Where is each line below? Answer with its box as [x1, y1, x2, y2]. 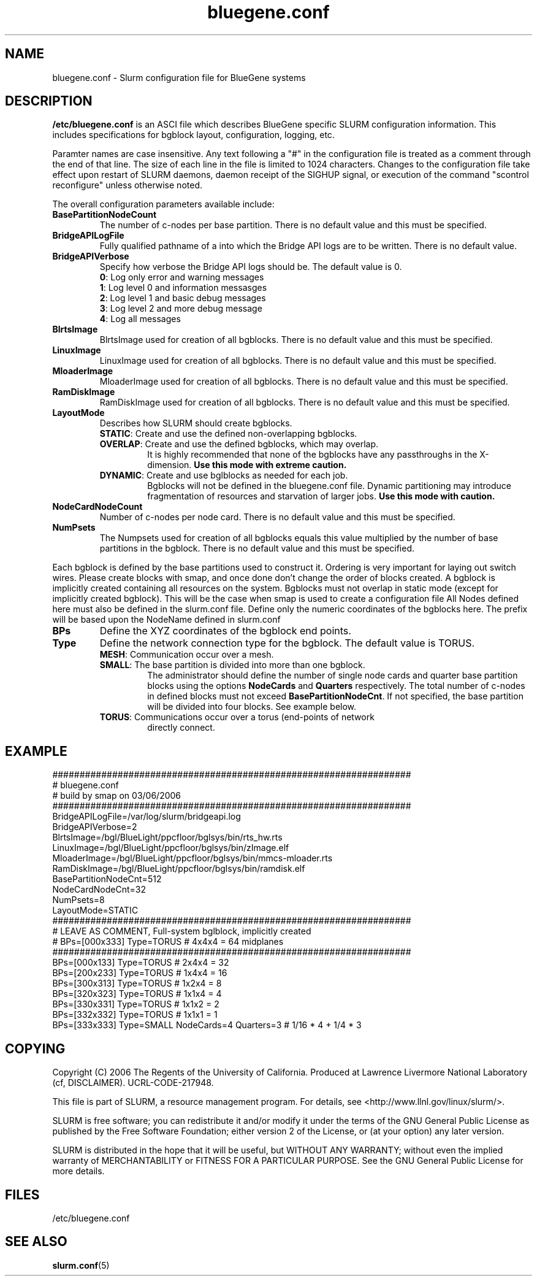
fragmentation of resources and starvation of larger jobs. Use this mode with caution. [147, 491, 495, 502]
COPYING [5, 1041, 66, 1056]
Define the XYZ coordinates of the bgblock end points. [99, 625, 351, 637]
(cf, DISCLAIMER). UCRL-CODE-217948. [52, 1077, 214, 1088]
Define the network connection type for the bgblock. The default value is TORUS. [99, 637, 475, 650]
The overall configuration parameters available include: [52, 199, 275, 210]
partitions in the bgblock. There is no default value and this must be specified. [99, 543, 415, 554]
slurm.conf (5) [52, 1260, 110, 1271]
